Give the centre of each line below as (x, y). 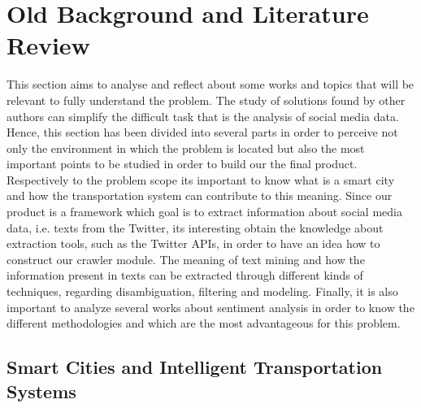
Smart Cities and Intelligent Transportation (195, 367)
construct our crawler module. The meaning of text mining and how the (186, 259)
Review (48, 45)
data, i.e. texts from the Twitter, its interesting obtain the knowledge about (195, 227)
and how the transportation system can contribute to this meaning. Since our (200, 195)
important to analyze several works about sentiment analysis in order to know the (210, 307)
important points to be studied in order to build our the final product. (182, 164)
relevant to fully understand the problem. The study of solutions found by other (206, 100)
